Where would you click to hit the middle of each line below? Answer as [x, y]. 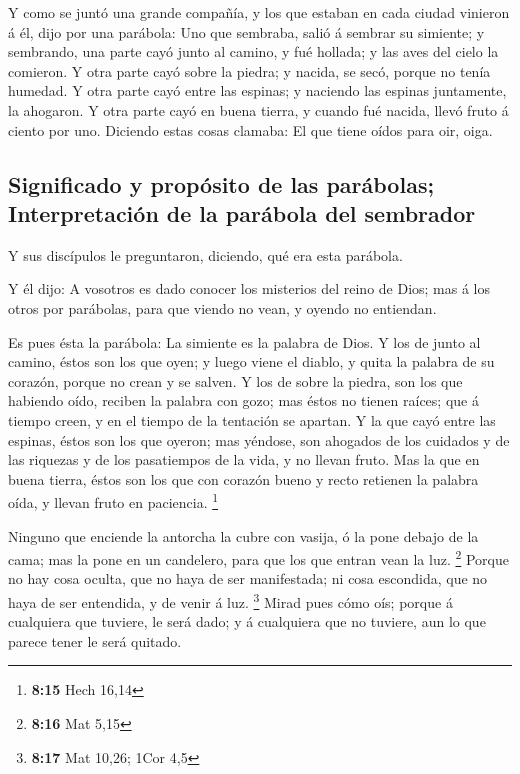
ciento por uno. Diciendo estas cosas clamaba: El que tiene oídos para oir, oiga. [250, 129]
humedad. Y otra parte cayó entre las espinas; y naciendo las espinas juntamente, [257, 90]
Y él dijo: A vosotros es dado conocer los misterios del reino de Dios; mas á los [249, 288]
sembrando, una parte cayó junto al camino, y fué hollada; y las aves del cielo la [253, 51]
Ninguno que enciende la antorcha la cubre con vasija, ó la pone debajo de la [243, 535]
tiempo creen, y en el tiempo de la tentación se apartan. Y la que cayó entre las [252, 419]
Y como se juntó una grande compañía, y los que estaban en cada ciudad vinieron [259, 12]
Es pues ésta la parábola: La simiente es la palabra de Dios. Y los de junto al [244, 341]
